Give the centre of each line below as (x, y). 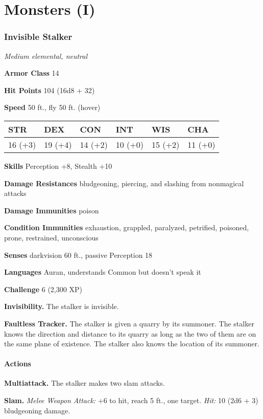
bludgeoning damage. (37, 410)
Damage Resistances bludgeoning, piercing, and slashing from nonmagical (124, 183)
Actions (18, 363)
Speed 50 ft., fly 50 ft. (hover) (52, 107)
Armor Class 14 (32, 73)
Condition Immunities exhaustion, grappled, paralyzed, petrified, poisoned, (127, 227)
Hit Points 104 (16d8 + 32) (50, 90)
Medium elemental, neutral (46, 56)
